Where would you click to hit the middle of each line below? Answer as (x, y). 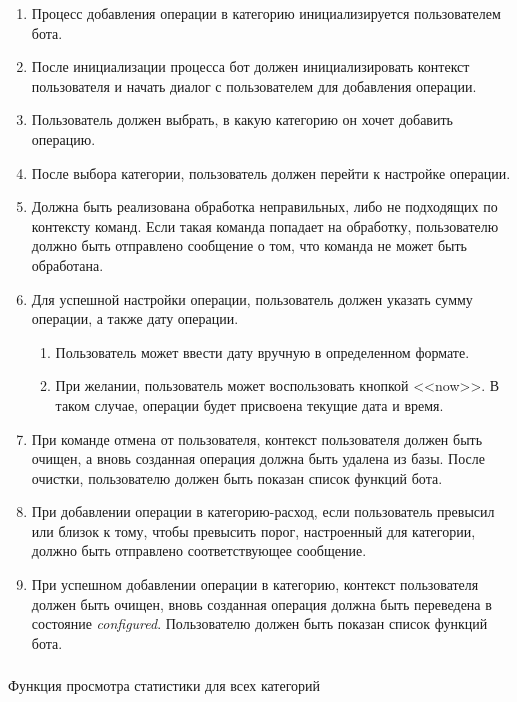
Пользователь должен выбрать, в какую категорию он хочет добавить (242, 119)
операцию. (63, 138)
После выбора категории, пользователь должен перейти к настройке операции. (271, 172)
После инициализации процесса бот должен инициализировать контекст (250, 66)
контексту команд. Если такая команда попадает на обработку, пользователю (265, 225)
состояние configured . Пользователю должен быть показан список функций (259, 623)
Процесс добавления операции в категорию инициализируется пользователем (266, 13)
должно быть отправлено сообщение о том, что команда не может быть (249, 245)
